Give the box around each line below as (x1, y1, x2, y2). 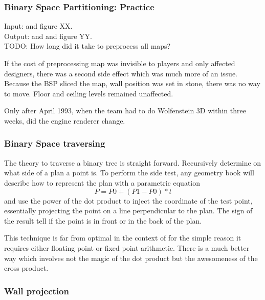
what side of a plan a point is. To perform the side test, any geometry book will (4, 167, 254, 178)
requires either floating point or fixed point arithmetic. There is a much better (4, 242, 250, 253)
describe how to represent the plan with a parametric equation (4, 177, 201, 188)
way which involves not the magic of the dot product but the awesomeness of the (4, 252, 258, 263)
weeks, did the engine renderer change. (4, 115, 125, 126)
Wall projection (4, 284, 69, 297)
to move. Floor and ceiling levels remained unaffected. (4, 88, 173, 98)
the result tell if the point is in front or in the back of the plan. (4, 215, 202, 226)
